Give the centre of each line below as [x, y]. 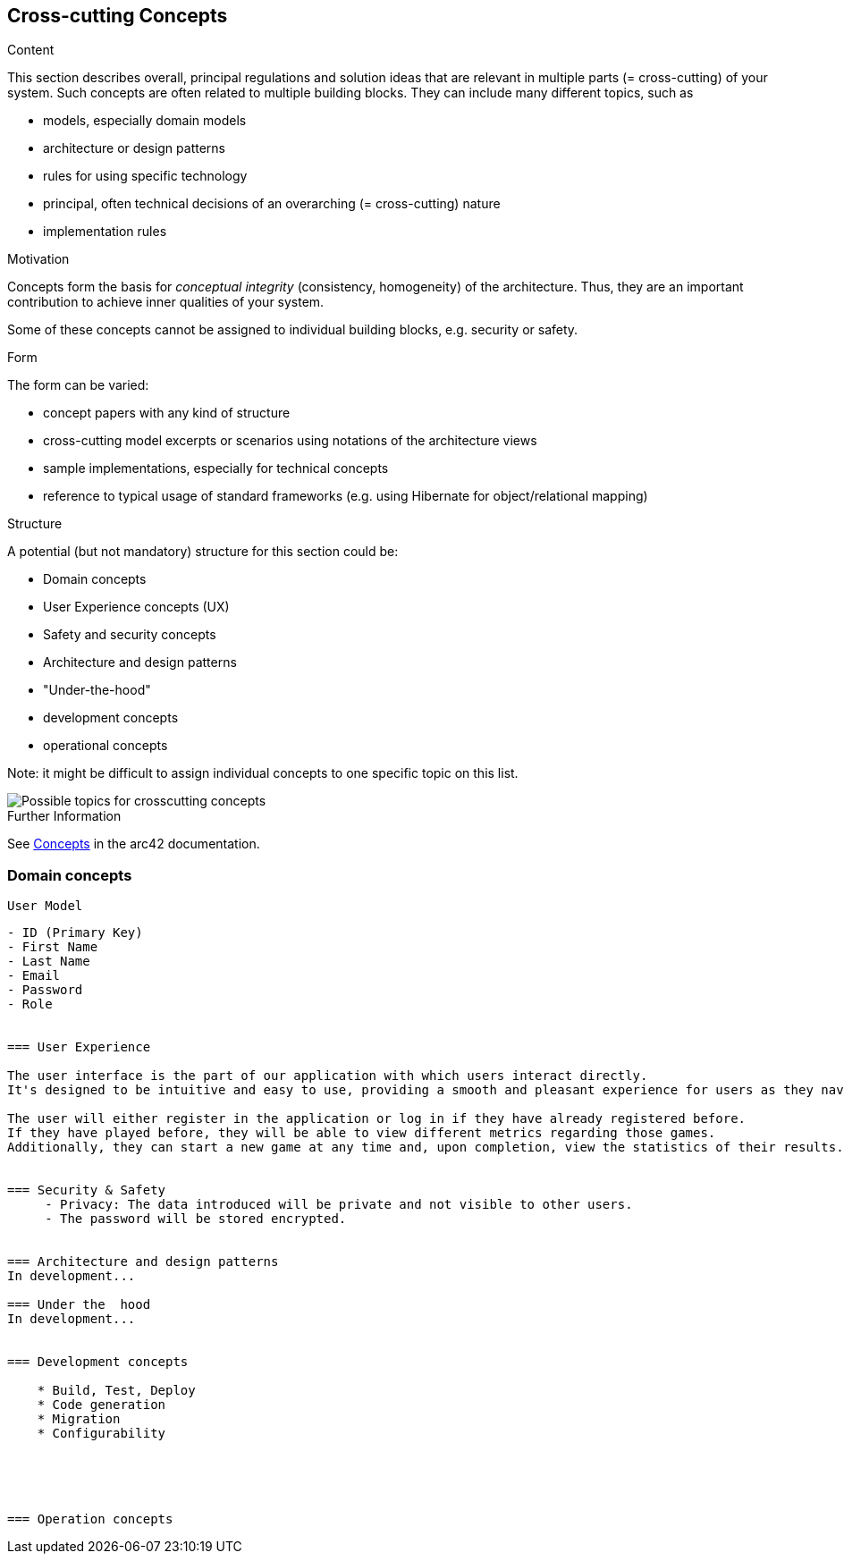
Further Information [64, 816]
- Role [30, 1004]
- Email [34, 976]
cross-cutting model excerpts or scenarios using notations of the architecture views [290, 441]
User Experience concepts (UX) [136, 607]
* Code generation [101, 1405]
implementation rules [105, 232]
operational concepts [105, 746]
